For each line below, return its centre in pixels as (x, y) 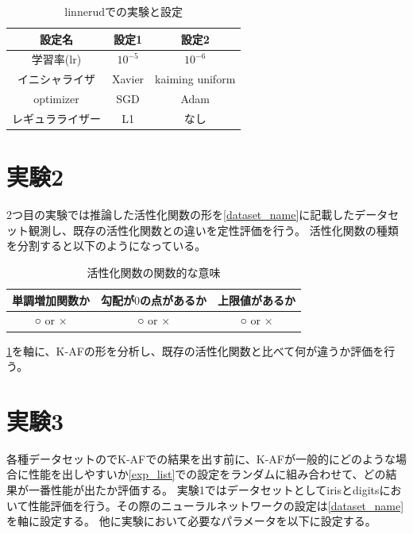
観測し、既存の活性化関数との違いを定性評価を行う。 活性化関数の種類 (213, 230)
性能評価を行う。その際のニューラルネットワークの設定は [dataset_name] (216, 505)
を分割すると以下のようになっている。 (106, 246)
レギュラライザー (56, 118)
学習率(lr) (56, 59)
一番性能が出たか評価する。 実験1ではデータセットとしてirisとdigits (204, 490)
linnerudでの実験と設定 (124, 11)
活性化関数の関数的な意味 (154, 272)
